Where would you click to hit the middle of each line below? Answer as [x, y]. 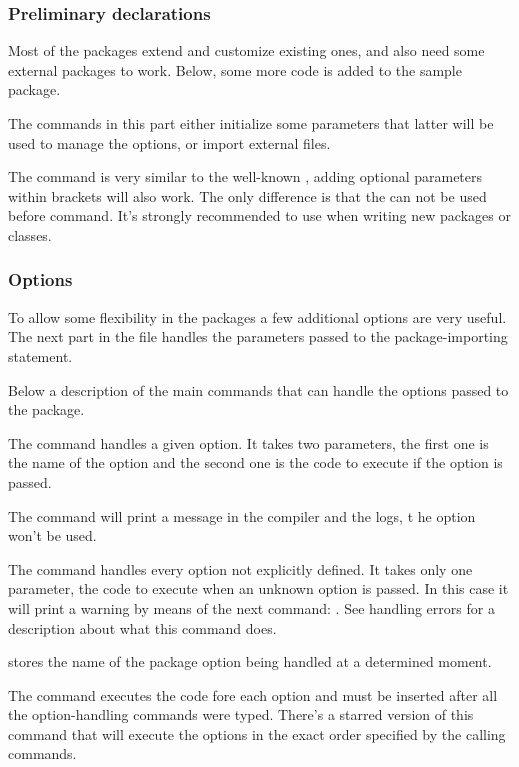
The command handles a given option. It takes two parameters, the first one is [248, 442]
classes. [30, 234]
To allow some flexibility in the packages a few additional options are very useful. [257, 316]
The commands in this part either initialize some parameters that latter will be [251, 123]
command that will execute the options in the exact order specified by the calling [257, 733]
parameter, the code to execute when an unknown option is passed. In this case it [258, 588]
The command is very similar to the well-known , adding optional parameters [245, 176]
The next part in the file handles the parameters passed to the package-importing [258, 336]
